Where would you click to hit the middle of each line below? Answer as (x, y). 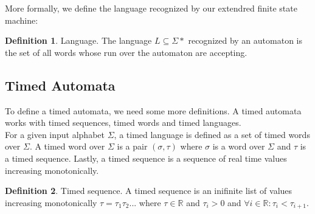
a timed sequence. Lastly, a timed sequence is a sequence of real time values (146, 158)
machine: (22, 20)
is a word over (239, 146)
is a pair (132, 146)
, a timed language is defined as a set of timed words (212, 134)
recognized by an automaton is (245, 40)
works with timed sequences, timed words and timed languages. (123, 123)
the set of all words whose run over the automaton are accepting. (126, 52)
